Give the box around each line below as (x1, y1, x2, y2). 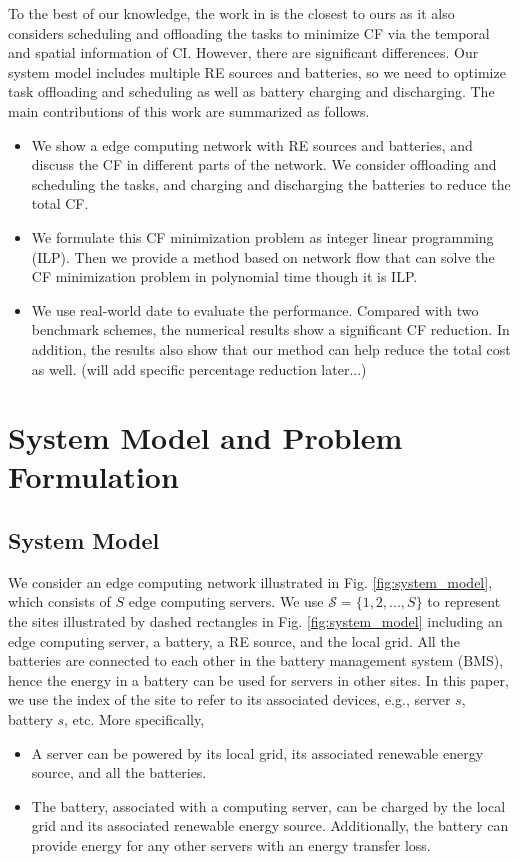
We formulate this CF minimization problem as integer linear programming (31, 226, 494, 247)
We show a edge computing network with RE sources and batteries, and (31, 134, 473, 155)
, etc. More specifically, (64, 709, 205, 730)
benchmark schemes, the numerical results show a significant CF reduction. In (31, 319, 510, 340)
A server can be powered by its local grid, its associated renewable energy (31, 742, 484, 763)
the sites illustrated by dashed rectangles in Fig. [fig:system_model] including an (8, 611, 503, 632)
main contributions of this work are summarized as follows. (8, 100, 370, 121)
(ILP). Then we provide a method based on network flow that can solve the (31, 246, 495, 267)
